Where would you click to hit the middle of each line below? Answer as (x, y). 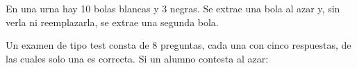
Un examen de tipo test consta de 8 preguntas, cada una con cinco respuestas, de (178, 45)
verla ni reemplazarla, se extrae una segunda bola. (112, 22)
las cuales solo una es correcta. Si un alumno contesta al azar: (137, 58)
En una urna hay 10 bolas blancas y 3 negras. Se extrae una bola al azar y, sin (173, 8)
